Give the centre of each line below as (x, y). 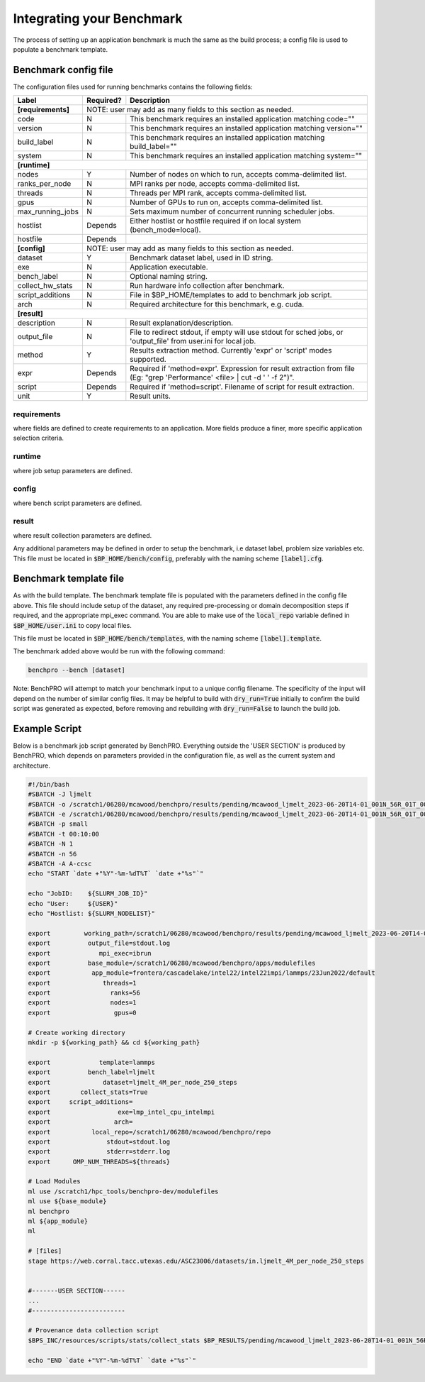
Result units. (151, 396)
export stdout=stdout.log (99, 1141)
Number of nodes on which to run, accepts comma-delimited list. (238, 175)
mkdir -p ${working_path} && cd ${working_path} (114, 1043)
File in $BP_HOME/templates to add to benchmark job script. (231, 295)
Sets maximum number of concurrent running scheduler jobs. (233, 211)
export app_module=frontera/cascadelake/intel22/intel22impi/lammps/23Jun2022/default (202, 973)
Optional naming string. (169, 277)
